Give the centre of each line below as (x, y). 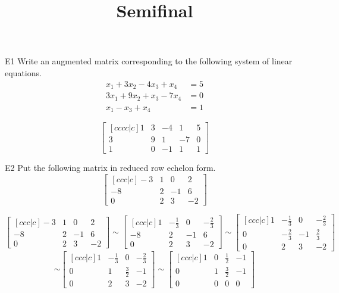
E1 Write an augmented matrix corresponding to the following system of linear (149, 61)
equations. (23, 72)
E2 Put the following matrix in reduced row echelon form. (110, 168)
